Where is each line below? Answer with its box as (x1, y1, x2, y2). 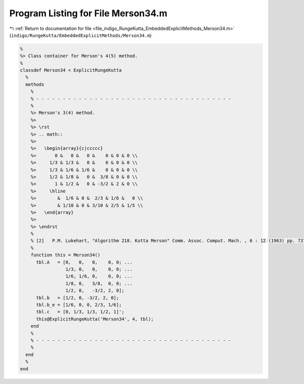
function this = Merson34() (30, 252, 101, 258)
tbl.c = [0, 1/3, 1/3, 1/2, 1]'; (36, 309, 125, 315)
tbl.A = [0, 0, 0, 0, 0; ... (36, 259, 133, 265)
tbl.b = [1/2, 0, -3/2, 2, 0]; (36, 295, 119, 301)
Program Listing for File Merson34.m (9, 8, 167, 19)
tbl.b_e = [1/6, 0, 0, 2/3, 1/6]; (36, 302, 122, 307)
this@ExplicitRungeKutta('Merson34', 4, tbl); (36, 316, 154, 322)
